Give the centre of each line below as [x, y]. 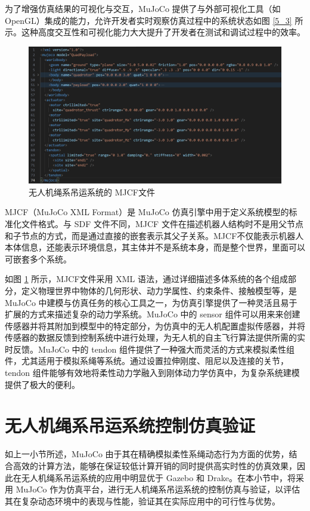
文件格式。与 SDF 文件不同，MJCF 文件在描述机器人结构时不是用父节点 [162, 223]
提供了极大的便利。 [42, 384]
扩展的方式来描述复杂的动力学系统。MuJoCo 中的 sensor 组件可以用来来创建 [153, 314]
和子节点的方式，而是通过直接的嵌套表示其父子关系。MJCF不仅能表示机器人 [154, 235]
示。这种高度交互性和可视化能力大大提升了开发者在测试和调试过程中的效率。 [155, 32]
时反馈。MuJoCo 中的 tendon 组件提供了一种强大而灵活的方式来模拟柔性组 [150, 349]
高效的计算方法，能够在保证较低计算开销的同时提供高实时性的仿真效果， [155, 465]
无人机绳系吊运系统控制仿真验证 [130, 425]
